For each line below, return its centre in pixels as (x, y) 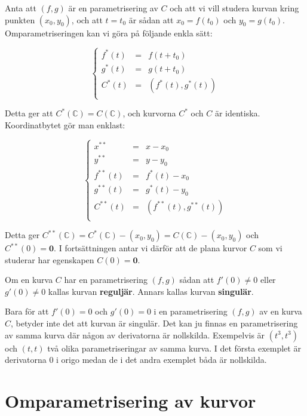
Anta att (21, 8)
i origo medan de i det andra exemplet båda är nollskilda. (162, 360)
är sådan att (151, 19)
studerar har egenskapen (50, 259)
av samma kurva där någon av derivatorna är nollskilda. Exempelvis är (135, 335)
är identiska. (237, 113)
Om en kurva (29, 280)
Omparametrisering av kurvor (131, 400)
